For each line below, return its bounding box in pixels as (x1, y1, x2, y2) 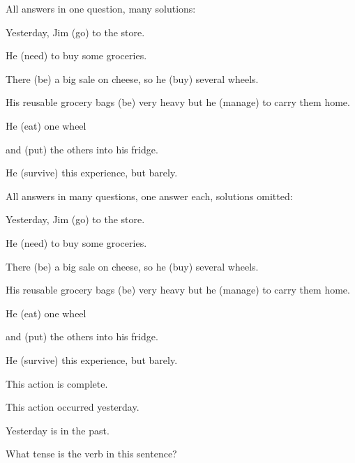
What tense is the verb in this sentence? (6, 446, 177, 461)
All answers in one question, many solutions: (6, 1, 196, 15)
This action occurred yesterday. (6, 400, 139, 414)
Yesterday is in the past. (6, 423, 109, 437)
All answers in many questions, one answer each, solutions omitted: (6, 188, 293, 203)
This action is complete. (6, 376, 108, 390)
